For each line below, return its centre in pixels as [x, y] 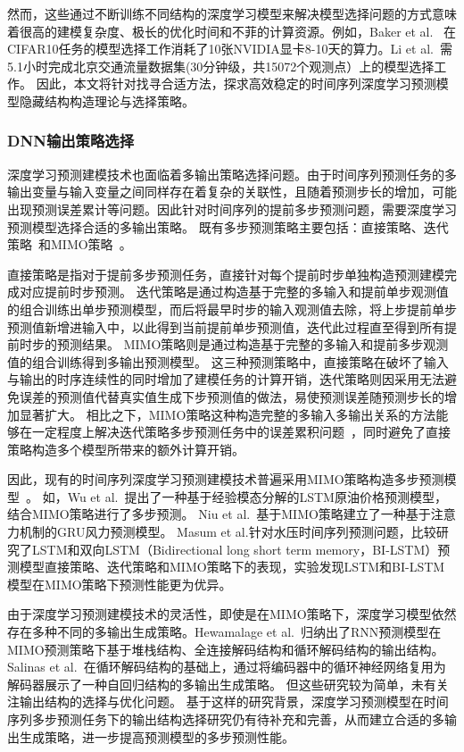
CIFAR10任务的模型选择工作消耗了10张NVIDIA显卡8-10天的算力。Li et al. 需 [230, 49]
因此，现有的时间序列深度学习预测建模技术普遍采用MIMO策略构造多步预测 [226, 479]
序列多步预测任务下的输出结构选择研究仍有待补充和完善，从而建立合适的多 [226, 719]
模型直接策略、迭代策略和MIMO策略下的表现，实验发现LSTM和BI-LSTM [232, 567]
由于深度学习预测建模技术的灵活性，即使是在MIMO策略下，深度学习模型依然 [232, 614]
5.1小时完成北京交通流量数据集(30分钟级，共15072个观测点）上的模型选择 [221, 66]
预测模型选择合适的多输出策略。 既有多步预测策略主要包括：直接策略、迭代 [228, 226]
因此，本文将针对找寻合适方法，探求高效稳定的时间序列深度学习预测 [236, 84]
